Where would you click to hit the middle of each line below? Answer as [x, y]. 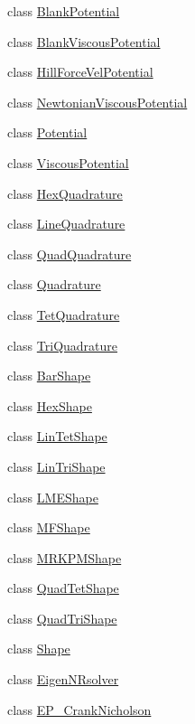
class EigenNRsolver [63, 679]
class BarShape [49, 376]
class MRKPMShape [65, 557]
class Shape [39, 649]
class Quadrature [54, 284]
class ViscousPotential [68, 162]
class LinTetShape [57, 436]
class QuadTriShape [62, 618]
